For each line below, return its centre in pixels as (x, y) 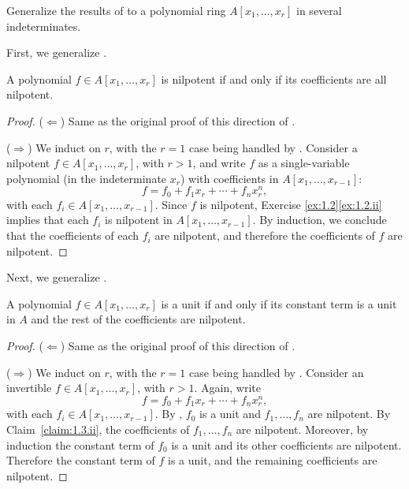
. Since (171, 204)
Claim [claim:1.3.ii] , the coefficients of (98, 429)
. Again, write (227, 388)
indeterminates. (44, 26)
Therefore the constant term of (81, 460)
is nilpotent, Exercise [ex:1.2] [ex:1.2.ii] (291, 204)
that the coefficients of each (73, 235)
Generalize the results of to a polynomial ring (116, 10)
